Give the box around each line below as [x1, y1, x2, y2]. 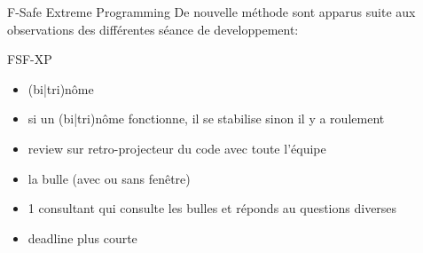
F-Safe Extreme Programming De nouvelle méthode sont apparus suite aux [7, 3, 416, 20]
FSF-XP [7, 50, 52, 68]
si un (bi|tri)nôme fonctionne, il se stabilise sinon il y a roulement [27, 109, 385, 128]
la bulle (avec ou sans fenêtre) [27, 169, 191, 187]
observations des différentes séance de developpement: [7, 20, 299, 38]
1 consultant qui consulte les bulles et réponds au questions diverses [27, 199, 397, 217]
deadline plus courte [27, 228, 137, 247]
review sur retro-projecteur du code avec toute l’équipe [27, 138, 326, 157]
